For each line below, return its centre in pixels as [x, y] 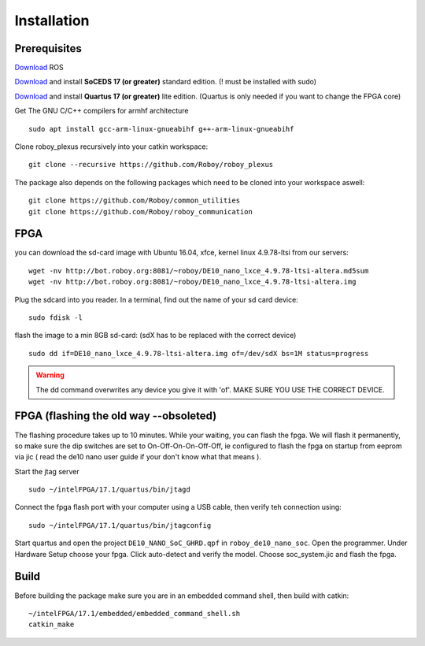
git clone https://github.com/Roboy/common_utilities [134, 200]
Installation [52, 20]
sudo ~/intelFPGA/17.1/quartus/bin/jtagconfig [120, 525]
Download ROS [39, 68]
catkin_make [52, 625]
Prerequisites [48, 48]
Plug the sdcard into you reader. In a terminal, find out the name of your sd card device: [156, 299]
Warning [50, 375]
